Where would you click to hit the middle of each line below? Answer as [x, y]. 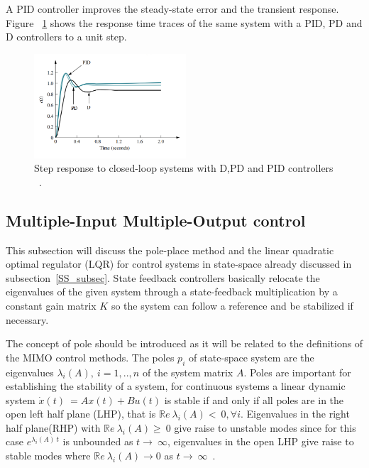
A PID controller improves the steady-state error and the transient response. [172, 9]
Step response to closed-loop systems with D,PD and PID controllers [184, 168]
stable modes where [48, 456]
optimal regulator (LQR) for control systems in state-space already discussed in [179, 264]
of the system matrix [188, 372]
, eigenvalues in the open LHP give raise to [261, 441]
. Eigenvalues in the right [295, 414]
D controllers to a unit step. [66, 37]
